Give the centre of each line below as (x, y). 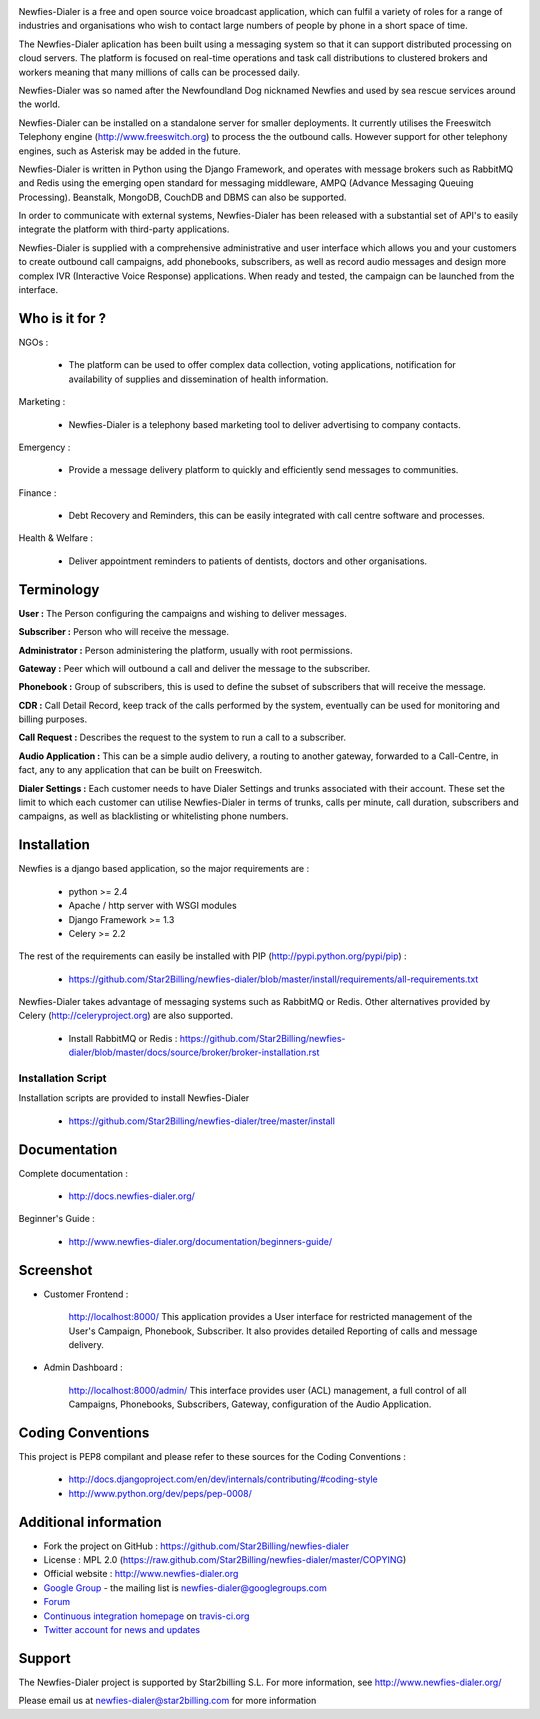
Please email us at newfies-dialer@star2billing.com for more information (167, 1701)
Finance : (37, 492)
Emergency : (44, 447)
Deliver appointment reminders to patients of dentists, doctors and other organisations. (248, 561)
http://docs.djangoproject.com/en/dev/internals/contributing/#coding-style (223, 1479)
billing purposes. (53, 719)
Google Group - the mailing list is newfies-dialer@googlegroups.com (185, 1587)
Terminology (59, 589)
